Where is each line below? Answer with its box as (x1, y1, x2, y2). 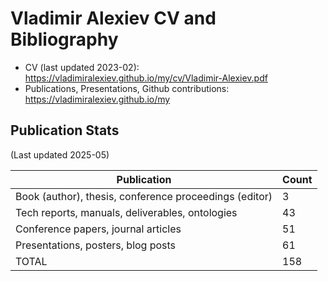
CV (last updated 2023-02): (24, 61, 140, 73)
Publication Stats (10, 122, 120, 139)
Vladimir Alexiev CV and (10, 7, 217, 30)
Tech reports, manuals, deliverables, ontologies (15, 205, 238, 219)
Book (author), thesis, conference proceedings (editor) (15, 189, 273, 203)
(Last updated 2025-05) (10, 148, 110, 161)
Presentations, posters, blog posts (15, 238, 177, 252)
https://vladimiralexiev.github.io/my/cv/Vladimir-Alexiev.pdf (24, 72, 268, 84)
